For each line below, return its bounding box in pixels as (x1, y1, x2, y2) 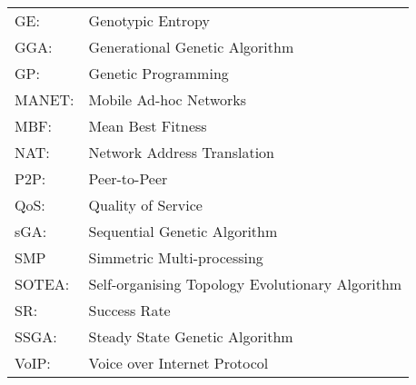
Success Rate (88, 300, 171, 321)
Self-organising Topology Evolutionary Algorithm (88, 273, 402, 294)
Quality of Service (88, 194, 203, 215)
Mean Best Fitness (88, 115, 207, 136)
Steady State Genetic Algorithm (88, 326, 293, 347)
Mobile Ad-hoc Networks (88, 89, 247, 110)
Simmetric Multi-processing (88, 247, 263, 268)
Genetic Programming (88, 63, 229, 84)
